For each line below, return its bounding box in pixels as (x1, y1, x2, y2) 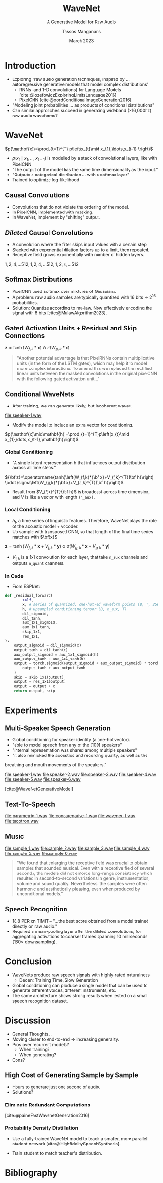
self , (22, 598, 34, 602)
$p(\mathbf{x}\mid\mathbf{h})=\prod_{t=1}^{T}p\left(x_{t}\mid (5, 431, 130, 437)
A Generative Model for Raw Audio (47, 19, 116, 25)
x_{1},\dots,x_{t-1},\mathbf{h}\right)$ (5, 436, 79, 442)
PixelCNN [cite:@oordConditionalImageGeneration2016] (19, 97, 132, 103)
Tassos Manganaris (62, 28, 101, 34)
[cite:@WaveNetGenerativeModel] (5, 786, 74, 792)
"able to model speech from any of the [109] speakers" (12, 742, 122, 748)
